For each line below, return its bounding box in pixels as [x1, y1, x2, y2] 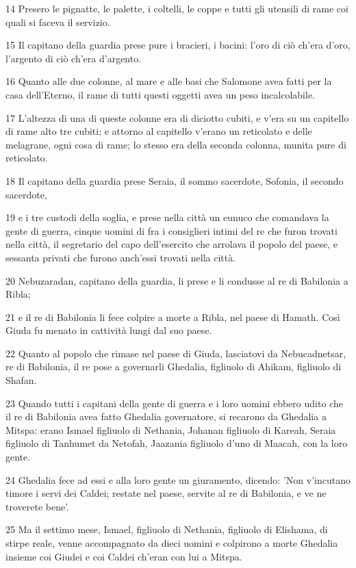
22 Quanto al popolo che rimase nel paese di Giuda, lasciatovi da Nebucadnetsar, [5, 346, 346, 360]
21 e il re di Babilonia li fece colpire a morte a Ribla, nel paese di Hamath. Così [5, 309, 340, 324]
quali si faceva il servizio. [5, 14, 110, 29]
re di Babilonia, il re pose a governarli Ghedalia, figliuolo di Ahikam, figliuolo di [5, 359, 342, 374]
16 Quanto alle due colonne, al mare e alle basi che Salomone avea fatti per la [5, 74, 332, 88]
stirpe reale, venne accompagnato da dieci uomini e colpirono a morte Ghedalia [5, 536, 338, 550]
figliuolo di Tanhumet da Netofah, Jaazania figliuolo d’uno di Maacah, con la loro [5, 436, 348, 450]
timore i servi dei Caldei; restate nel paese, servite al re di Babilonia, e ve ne [5, 486, 327, 500]
